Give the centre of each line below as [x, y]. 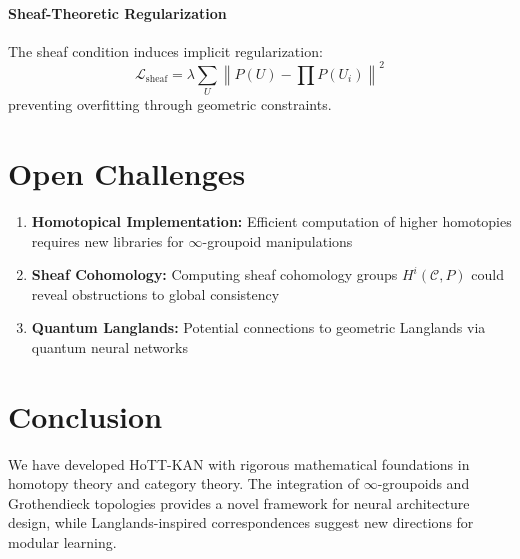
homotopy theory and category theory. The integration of [183, 483]
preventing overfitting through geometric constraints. [170, 104]
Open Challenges [127, 173]
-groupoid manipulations [277, 240]
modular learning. [62, 542]
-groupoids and [423, 483]
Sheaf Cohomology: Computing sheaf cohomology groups [214, 274]
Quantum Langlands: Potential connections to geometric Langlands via [258, 327]
